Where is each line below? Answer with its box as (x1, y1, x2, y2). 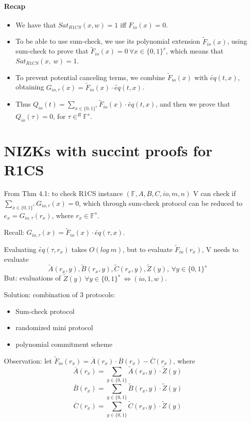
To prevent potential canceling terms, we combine (15, 72, 166, 82)
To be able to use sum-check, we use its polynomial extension (15, 36, 200, 46)
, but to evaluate (122, 244, 173, 254)
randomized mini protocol (15, 322, 93, 333)
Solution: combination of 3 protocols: (4, 289, 115, 300)
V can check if (193, 188, 236, 198)
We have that (15, 19, 56, 29)
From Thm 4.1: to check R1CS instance (4, 188, 123, 198)
